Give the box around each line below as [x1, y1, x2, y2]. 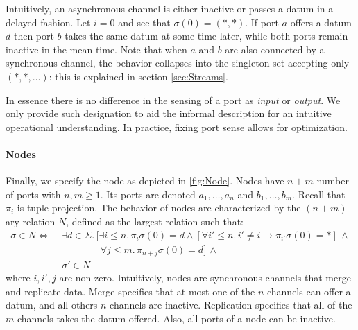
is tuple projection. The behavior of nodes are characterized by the [17, 200, 301, 215]
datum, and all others [6, 297, 98, 312]
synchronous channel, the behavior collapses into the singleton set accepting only [6, 55, 350, 70]
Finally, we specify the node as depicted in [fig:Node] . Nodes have [6, 173, 284, 188]
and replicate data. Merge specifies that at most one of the [6, 284, 255, 298]
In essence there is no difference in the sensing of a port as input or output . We [6, 92, 341, 107]
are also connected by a [225, 42, 325, 56]
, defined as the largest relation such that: [66, 214, 244, 228]
